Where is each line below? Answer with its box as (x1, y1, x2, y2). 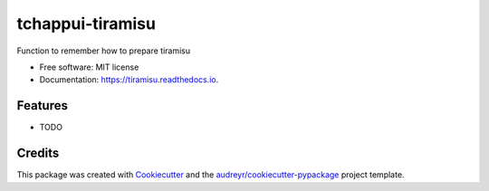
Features (16, 98, 68, 113)
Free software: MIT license (39, 62, 139, 72)
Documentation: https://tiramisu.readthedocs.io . (39, 74, 219, 85)
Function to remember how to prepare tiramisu (16, 45, 191, 56)
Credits (16, 146, 60, 161)
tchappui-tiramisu (16, 14, 156, 33)
